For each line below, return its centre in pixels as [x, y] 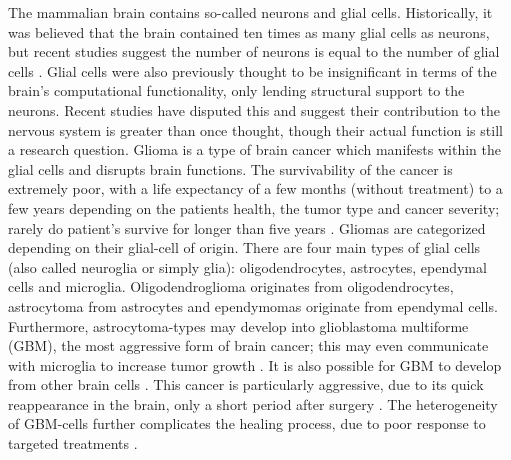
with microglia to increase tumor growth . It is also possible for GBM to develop [255, 364]
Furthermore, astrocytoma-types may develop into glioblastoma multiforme [238, 325]
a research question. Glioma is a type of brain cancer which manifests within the [254, 149]
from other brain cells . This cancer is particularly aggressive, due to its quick [246, 384]
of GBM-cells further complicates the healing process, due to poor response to [247, 423]
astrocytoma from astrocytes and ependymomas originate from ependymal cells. [253, 305]
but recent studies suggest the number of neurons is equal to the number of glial [254, 51]
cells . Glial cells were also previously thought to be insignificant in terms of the [252, 70]
